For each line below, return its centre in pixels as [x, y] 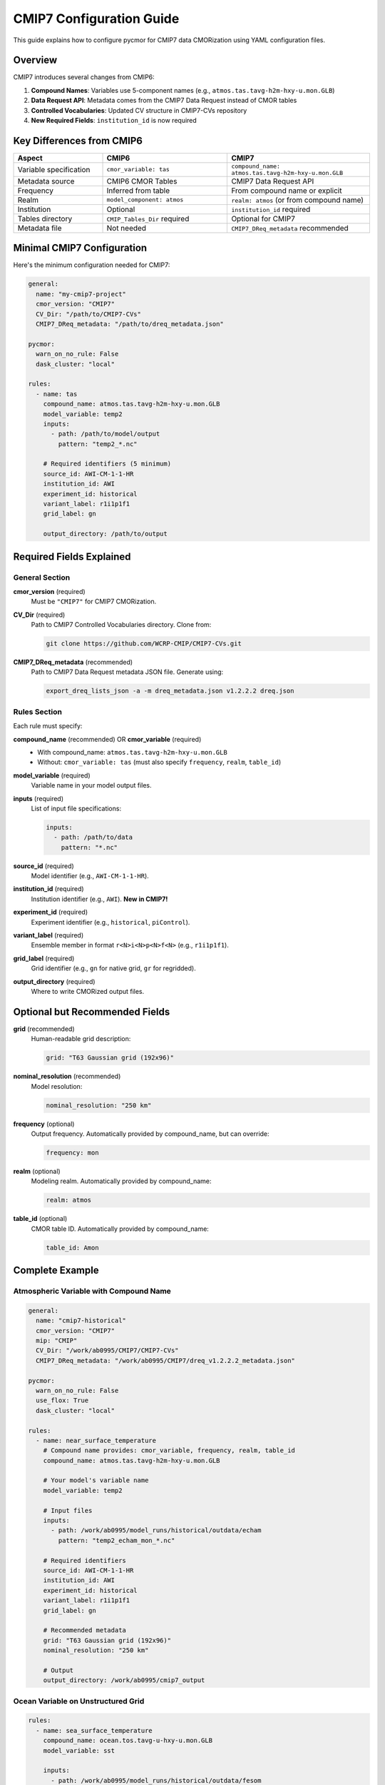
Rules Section [37, 712]
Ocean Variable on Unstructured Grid [79, 1701]
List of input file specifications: [76, 808]
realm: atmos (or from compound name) [297, 200]
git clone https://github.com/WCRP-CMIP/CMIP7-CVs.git [144, 644]
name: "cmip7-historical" [81, 1321]
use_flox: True [62, 1401]
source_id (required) [43, 866]
